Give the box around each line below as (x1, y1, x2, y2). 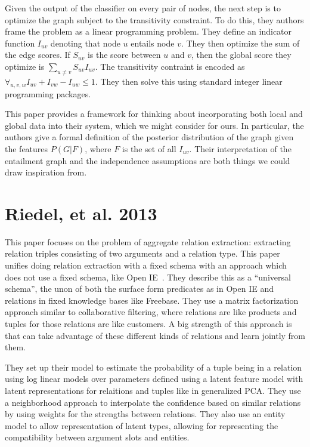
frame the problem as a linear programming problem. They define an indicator (5, 25, 292, 38)
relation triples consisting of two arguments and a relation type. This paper (5, 247, 280, 260)
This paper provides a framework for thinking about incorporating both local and (5, 107, 303, 120)
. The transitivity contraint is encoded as (95, 60, 245, 72)
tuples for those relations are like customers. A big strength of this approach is (5, 317, 292, 329)
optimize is (5, 60, 45, 72)
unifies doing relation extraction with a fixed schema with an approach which (5, 259, 287, 272)
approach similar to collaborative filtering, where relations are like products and (5, 306, 297, 318)
